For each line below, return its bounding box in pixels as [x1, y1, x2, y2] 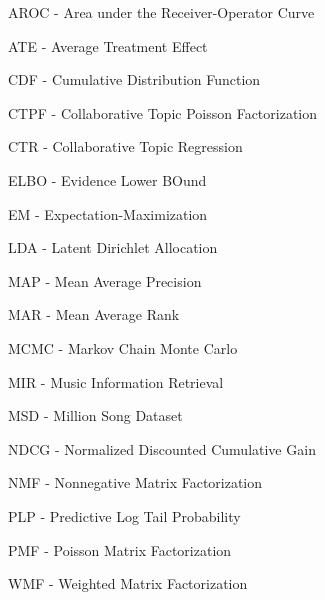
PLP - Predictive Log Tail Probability [8, 505, 241, 526]
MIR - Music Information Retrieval [8, 371, 224, 392]
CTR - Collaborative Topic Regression [8, 136, 243, 157]
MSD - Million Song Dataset [8, 405, 183, 426]
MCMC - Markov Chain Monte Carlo [8, 337, 238, 358]
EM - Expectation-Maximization [8, 203, 208, 224]
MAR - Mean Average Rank [8, 304, 180, 325]
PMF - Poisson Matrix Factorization [8, 539, 232, 560]
